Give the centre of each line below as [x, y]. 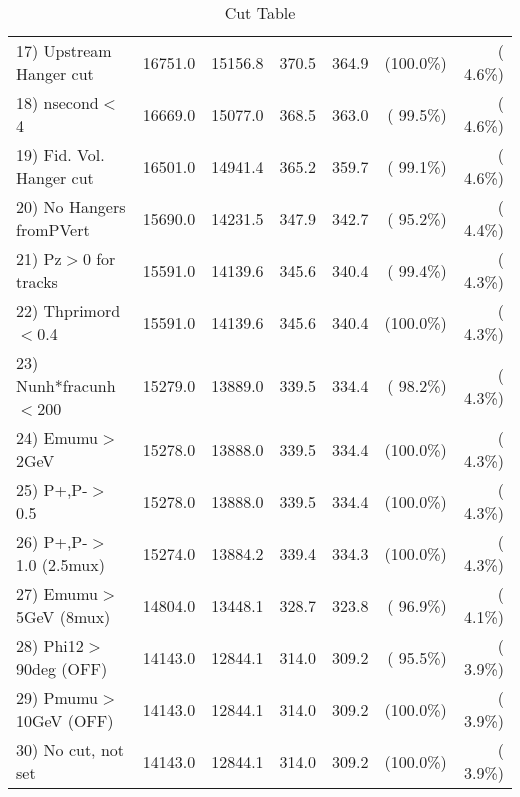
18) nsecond [57, 102]
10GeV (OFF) [65, 720]
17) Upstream [64, 50]
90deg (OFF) [62, 668]
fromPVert [53, 229]
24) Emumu [57, 437]
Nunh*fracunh [66, 385]
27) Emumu [57, 593]
